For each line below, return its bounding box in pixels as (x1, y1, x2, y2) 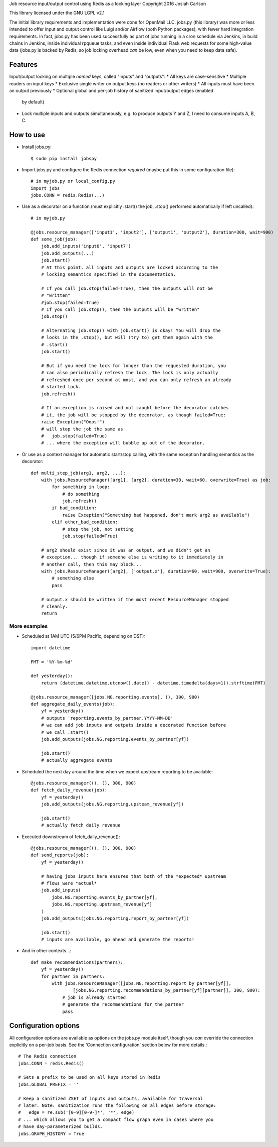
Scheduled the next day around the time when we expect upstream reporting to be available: (22, 768, 213, 774)
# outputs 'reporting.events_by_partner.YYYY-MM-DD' (41, 715, 174, 721)
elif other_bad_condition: (52, 519, 118, 525)
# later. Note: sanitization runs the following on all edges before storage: (18, 1103, 216, 1108)
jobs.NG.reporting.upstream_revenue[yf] (52, 901, 152, 907)
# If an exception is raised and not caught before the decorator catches (41, 405, 229, 411)
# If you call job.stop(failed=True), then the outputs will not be (41, 285, 213, 291)
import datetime (31, 645, 71, 650)
